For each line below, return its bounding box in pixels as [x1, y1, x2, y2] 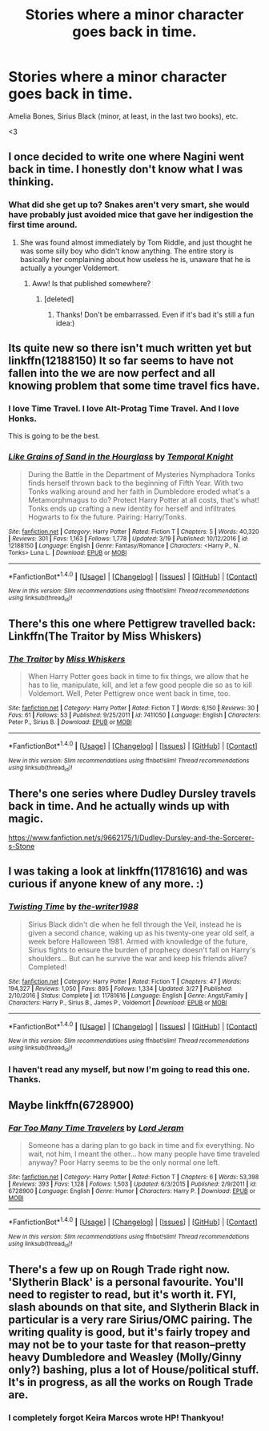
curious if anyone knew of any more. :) [8, 877, 204, 891]
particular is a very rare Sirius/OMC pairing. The [8, 1312, 253, 1326]
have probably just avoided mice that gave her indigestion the [8, 209, 254, 220]
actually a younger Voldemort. [19, 263, 120, 273]
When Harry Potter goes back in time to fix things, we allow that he [27, 672, 250, 681]
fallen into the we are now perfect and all [8, 366, 215, 380]
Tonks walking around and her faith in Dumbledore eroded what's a [27, 487, 251, 496]
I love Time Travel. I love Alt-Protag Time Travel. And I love [8, 402, 240, 414]
